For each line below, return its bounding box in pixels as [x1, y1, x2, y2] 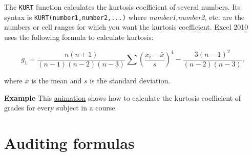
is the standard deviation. [90, 75, 171, 86]
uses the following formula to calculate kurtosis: [4, 31, 154, 42]
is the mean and [31, 75, 82, 86]
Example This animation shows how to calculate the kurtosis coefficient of [4, 92, 241, 103]
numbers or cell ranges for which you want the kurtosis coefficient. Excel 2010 [4, 21, 248, 32]
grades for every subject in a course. [4, 102, 117, 113]
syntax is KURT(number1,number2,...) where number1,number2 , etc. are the [4, 11, 245, 22]
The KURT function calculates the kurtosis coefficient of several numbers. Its [4, 2, 241, 12]
